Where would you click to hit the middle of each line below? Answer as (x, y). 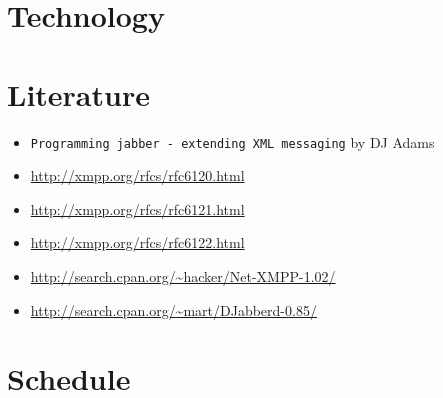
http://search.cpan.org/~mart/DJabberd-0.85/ (173, 309)
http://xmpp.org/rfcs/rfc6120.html (137, 175)
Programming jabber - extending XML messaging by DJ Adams (232, 141)
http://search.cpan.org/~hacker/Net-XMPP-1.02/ (183, 275)
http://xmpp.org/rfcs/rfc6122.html (137, 242)
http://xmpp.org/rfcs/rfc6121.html (137, 208)
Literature (78, 93)
